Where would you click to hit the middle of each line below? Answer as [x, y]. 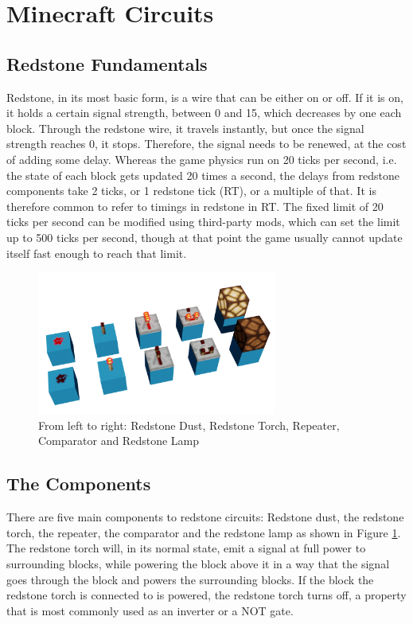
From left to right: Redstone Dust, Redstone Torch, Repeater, [189, 425]
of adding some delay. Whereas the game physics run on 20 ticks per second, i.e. [202, 159]
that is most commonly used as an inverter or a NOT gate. [150, 610]
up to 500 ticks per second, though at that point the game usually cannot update [205, 237]
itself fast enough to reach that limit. [97, 253]
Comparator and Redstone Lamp [119, 441]
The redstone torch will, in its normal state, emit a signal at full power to [186, 548]
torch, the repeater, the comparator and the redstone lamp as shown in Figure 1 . [204, 532]
